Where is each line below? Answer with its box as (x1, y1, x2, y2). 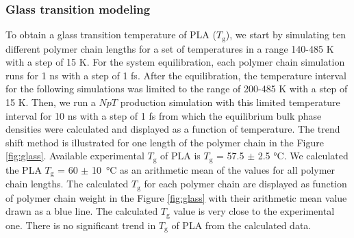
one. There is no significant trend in (5, 217, 156, 232)
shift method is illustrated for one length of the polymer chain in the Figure (5, 135, 324, 149)
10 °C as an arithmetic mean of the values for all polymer (91, 162, 336, 176)
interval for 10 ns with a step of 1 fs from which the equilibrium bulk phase (5, 108, 322, 122)
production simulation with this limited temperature (120, 95, 340, 109)
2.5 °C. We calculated (257, 148, 349, 163)
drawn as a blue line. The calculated (5, 204, 158, 218)
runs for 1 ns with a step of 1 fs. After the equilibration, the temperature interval (5, 68, 346, 82)
